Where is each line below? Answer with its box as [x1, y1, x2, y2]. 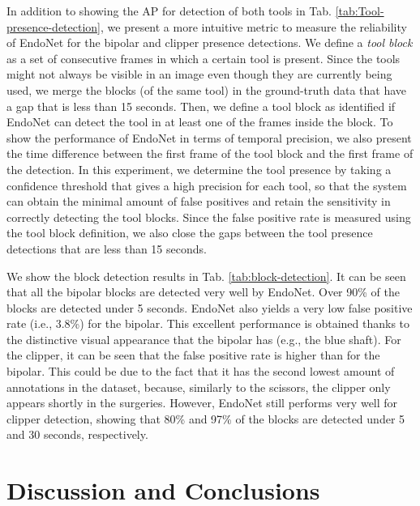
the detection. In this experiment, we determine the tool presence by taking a [6, 160, 392, 177]
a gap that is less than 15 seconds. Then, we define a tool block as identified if [6, 97, 396, 114]
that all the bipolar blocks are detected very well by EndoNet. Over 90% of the [6, 283, 400, 300]
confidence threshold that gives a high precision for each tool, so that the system [6, 176, 407, 193]
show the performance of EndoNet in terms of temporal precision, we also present [6, 129, 412, 146]
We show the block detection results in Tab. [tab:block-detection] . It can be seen [6, 267, 406, 284]
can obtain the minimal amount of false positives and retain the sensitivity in [6, 193, 391, 210]
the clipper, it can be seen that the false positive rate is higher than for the [6, 347, 380, 364]
